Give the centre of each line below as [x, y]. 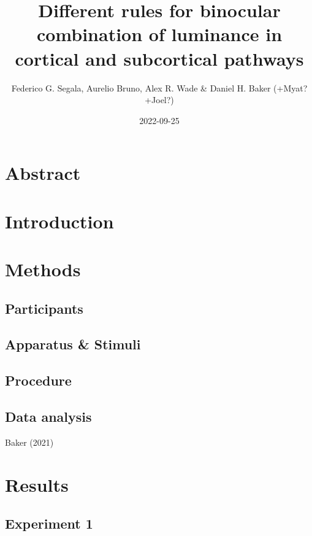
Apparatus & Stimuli [73, 344]
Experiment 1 [49, 523]
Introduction [59, 221]
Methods [43, 269]
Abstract [43, 173]
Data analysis [48, 416]
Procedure [38, 380]
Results [37, 484]
